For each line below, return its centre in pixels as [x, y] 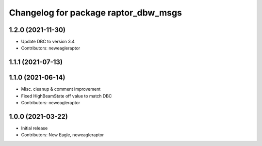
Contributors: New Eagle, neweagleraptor [63, 135]
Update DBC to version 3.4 [48, 42]
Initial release [34, 128]
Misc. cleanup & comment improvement [61, 89]
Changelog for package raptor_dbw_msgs [95, 13]
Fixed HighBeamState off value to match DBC [66, 96]
